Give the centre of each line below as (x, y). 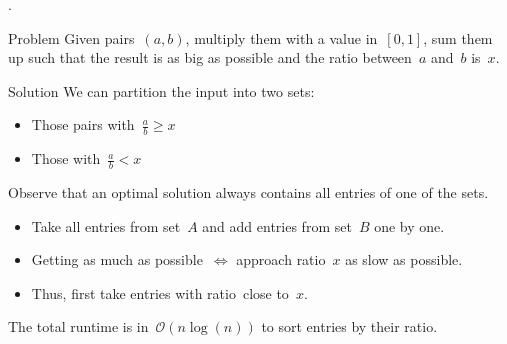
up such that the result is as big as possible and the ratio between (210, 57)
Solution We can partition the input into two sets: (161, 90)
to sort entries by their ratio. (349, 326)
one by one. (409, 225)
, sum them (458, 37)
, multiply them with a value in (281, 37)
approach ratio (281, 259)
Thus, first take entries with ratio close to (160, 292)
